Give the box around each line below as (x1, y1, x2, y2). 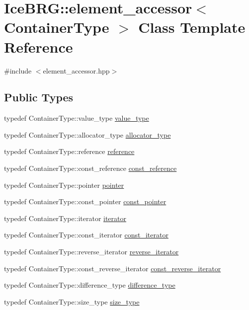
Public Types (4, 89, 74, 105)
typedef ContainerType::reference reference (4, 146, 135, 156)
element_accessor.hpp (43, 65, 110, 76)
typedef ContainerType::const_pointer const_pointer (4, 196, 166, 207)
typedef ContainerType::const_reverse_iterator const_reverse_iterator (4, 263, 221, 273)
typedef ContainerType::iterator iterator (4, 213, 127, 223)
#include (4, 65, 32, 76)
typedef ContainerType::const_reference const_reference (4, 163, 177, 173)
